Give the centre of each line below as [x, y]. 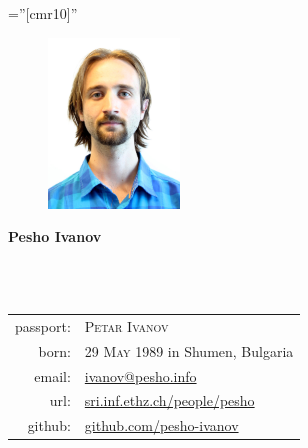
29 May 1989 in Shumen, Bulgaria [189, 350]
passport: [43, 325]
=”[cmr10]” [43, 13]
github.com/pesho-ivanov [161, 425]
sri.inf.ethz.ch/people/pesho [169, 400]
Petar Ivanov [126, 325]
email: [52, 375]
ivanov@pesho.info [140, 375]
